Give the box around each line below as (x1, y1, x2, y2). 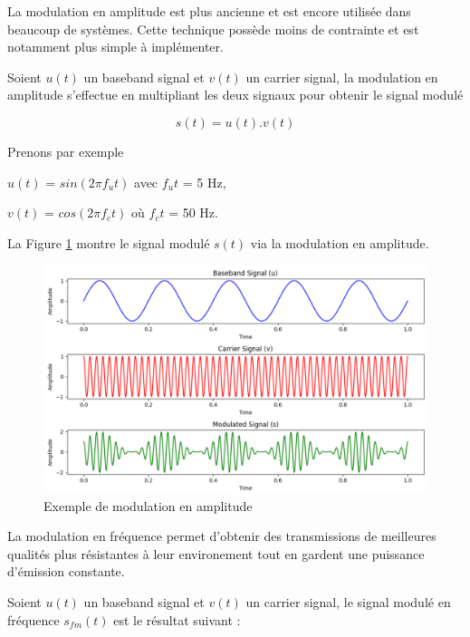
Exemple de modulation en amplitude (43, 496, 253, 515)
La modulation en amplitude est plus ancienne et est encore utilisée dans (7, 2, 411, 20)
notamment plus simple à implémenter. (7, 37, 224, 56)
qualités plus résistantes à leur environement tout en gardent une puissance (7, 544, 425, 563)
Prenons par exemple (7, 141, 124, 160)
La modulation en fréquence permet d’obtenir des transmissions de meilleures (7, 526, 436, 545)
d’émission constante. (7, 562, 125, 581)
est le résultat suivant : (113, 610, 241, 629)
